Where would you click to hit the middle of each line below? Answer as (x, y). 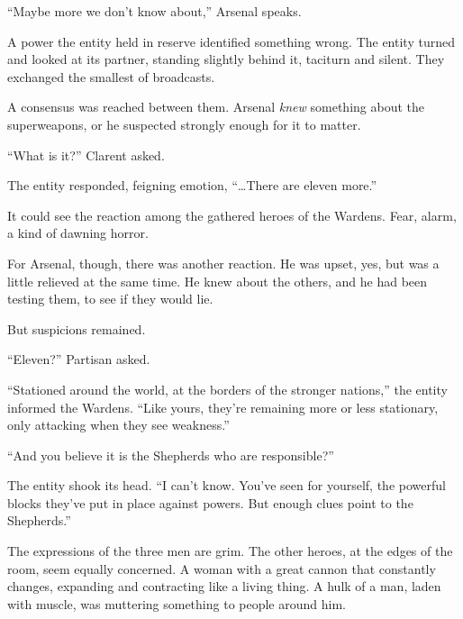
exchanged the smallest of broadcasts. (111, 76)
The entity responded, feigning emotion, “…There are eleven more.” (192, 185)
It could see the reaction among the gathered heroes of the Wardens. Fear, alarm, (232, 215)
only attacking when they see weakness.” (118, 425)
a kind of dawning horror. (78, 233)
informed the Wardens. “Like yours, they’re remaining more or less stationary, (223, 407)
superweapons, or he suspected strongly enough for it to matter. (184, 124)
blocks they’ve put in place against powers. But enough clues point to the (210, 502)
